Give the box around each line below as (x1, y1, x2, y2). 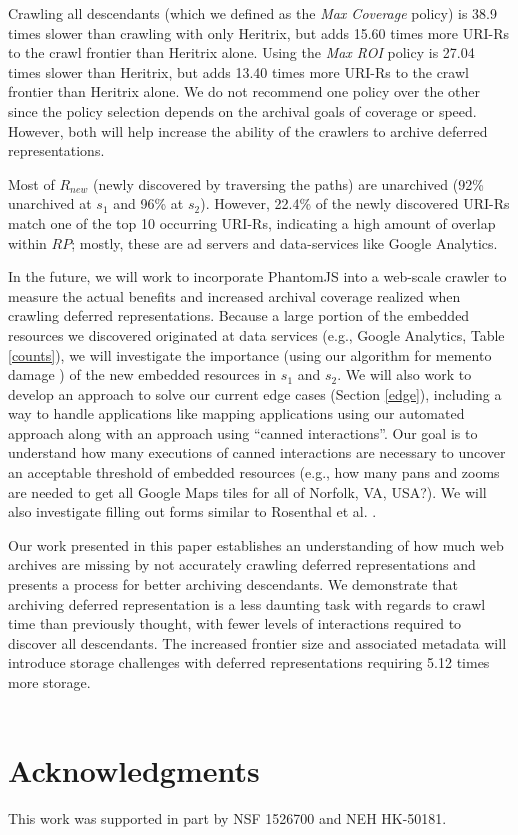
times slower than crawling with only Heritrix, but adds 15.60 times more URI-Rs (8, 22, 510, 43)
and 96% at (113, 193, 184, 214)
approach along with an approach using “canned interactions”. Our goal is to (8, 422, 478, 443)
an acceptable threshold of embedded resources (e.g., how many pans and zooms (8, 462, 500, 483)
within (8, 232, 47, 253)
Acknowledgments (8, 750, 260, 791)
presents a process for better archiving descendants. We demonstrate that (8, 574, 458, 595)
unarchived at (8, 193, 92, 214)
